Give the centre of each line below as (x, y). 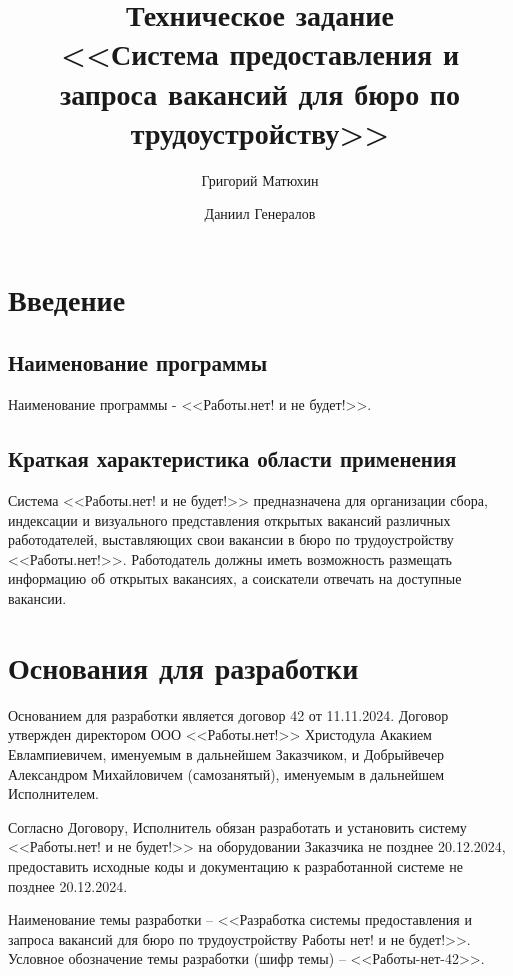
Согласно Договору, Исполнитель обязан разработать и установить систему (237, 826)
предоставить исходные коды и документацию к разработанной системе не (235, 865)
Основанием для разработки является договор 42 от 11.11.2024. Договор (228, 714)
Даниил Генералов (260, 213)
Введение (67, 298)
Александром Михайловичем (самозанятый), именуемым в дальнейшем (226, 773)
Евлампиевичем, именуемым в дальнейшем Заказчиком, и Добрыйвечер (226, 753)
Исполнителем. (53, 793)
